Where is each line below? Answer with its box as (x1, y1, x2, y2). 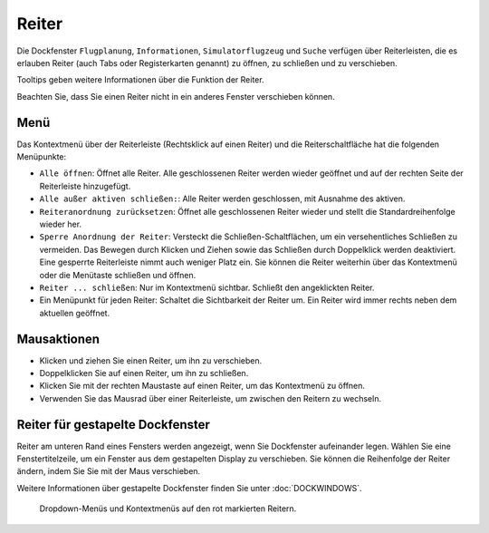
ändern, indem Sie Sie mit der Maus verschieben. (16, 466, 201, 477)
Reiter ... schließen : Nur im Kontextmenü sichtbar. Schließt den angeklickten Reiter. (39, 282, 375, 293)
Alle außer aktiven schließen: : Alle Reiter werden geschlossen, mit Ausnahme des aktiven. (39, 193, 406, 204)
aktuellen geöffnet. (39, 307, 110, 318)
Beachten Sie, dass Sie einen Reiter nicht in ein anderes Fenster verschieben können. (16, 91, 335, 102)
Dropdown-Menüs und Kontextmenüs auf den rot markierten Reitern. (39, 503, 297, 514)
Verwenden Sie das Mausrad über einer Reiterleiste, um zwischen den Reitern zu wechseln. (39, 392, 382, 403)
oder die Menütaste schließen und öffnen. (39, 269, 197, 280)
